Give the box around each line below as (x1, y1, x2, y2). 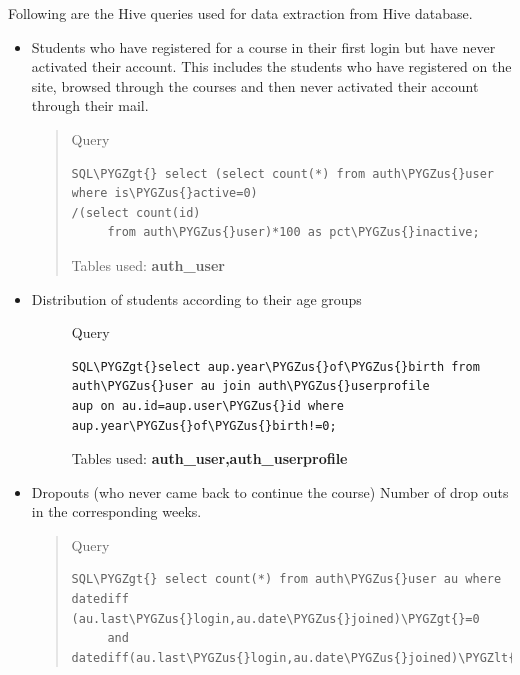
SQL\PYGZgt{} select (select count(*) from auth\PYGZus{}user (71, 166, 494, 181)
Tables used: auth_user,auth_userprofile (71, 448, 348, 469)
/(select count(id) (71, 205, 201, 220)
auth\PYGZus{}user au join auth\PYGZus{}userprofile (71, 379, 430, 394)
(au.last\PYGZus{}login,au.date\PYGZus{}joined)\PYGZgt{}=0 (71, 611, 480, 626)
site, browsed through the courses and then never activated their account (31, 75, 479, 96)
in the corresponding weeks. (31, 501, 202, 522)
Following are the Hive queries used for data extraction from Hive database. (8, 3, 473, 23)
